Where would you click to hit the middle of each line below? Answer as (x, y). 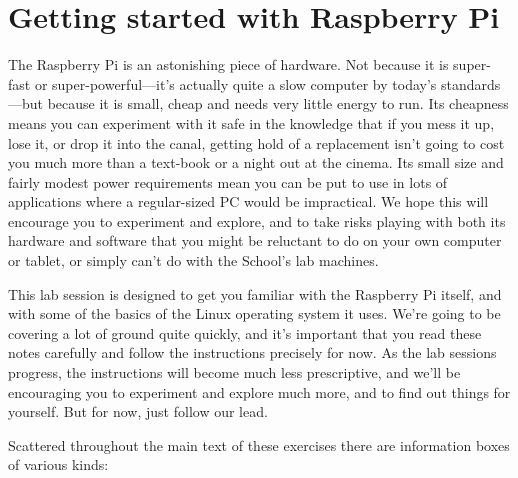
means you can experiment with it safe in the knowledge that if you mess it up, (251, 122)
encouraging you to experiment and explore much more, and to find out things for (259, 391)
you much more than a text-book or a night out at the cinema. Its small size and (256, 162)
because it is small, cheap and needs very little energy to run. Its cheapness (278, 103)
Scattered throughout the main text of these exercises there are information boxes (259, 444)
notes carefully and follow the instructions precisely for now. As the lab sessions (252, 352)
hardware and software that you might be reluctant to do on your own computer (255, 240)
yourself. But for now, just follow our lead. (138, 411)
